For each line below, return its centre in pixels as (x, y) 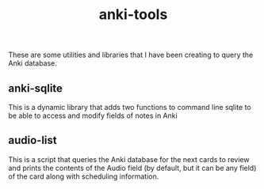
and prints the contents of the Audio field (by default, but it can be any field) (132, 168)
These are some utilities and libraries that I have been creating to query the (131, 55)
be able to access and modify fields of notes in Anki (93, 115)
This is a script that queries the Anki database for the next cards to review (129, 159)
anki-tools (133, 15)
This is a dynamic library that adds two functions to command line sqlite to (130, 107)
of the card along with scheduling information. (84, 176)
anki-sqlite (36, 88)
